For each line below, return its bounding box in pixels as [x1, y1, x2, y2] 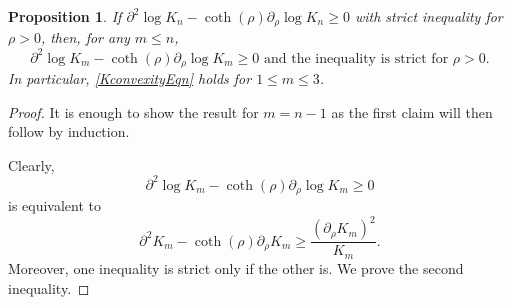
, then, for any [40, 27, 130, 48]
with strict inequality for [354, 6, 503, 26]
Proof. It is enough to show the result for [8, 101, 259, 122]
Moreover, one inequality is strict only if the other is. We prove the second [8, 257, 464, 278]
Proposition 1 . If [8, 6, 122, 26]
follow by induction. [8, 121, 130, 142]
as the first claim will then [331, 101, 493, 122]
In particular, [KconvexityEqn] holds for [8, 68, 252, 88]
